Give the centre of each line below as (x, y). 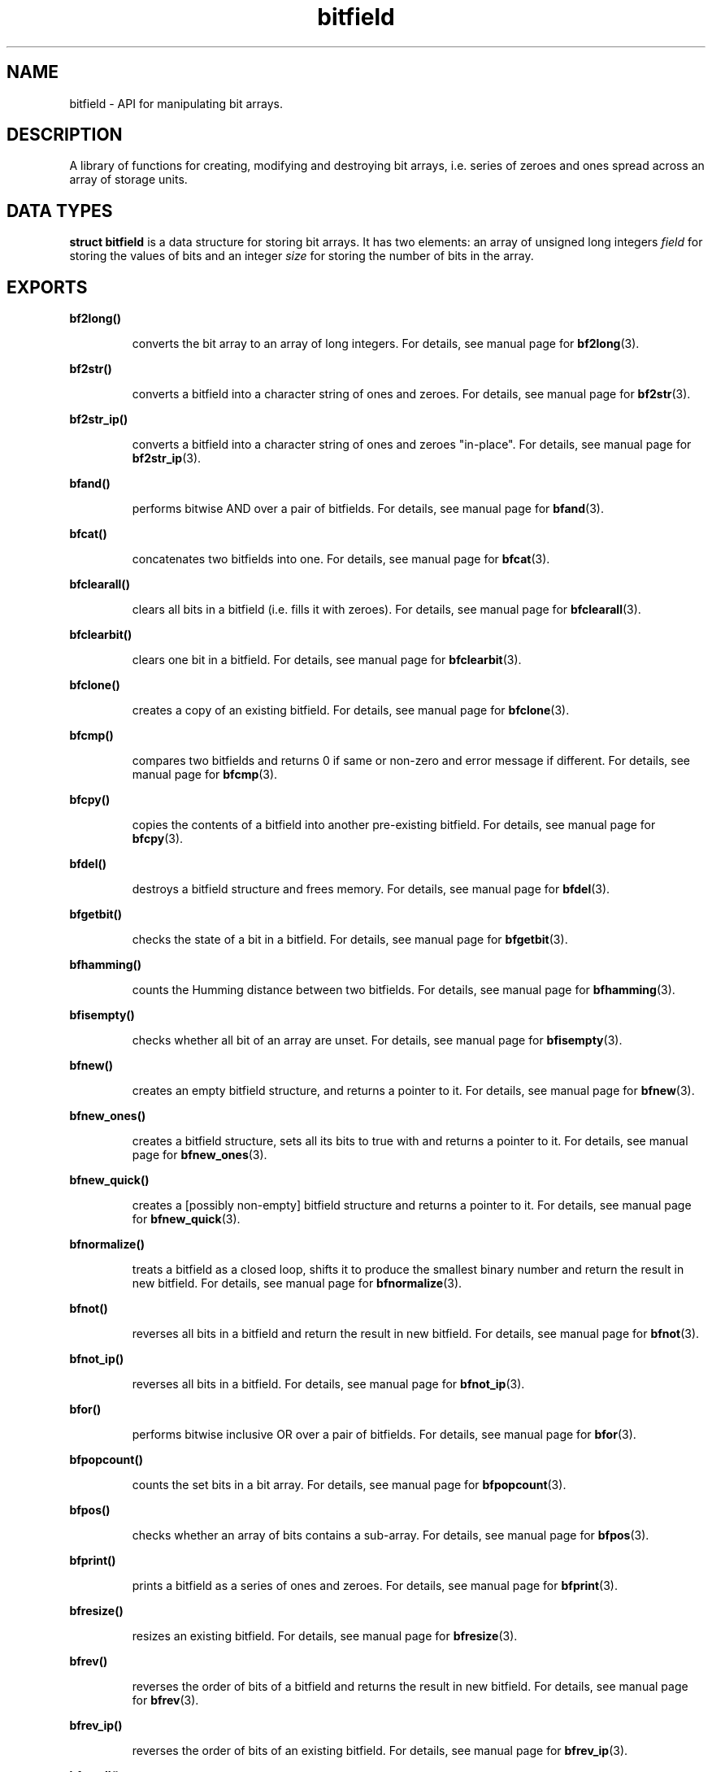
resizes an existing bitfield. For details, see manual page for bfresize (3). (325, 1636)
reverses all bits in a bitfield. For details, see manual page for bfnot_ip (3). (328, 1384)
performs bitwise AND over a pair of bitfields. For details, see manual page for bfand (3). (368, 509)
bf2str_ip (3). (167, 458)
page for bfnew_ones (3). (200, 1155)
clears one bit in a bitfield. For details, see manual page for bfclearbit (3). (327, 660)
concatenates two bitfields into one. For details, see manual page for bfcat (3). (341, 559)
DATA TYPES (60, 211)
